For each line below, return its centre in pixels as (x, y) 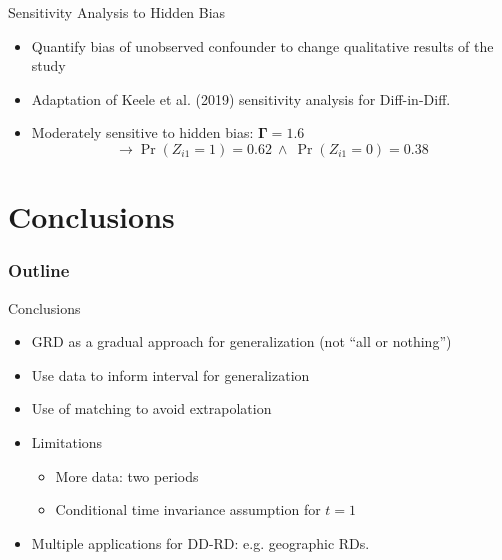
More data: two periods (127, 475)
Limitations (67, 441)
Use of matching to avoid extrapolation (151, 408)
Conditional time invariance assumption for (188, 509)
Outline (39, 270)
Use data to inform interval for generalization (170, 374)
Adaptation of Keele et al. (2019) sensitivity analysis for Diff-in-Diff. (241, 98)
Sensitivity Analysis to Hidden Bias (117, 12)
